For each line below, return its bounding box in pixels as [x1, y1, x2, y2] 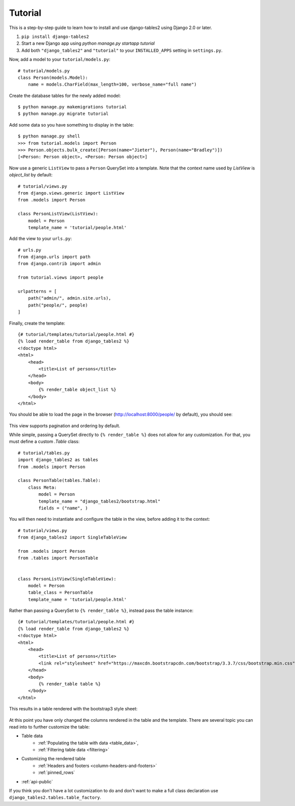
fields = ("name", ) [38, 505, 88, 511]
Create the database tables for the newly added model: [9, 93, 121, 99]
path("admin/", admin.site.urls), [28, 296, 112, 301]
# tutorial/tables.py [18, 450, 70, 456]
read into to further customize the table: [9, 724, 90, 730]
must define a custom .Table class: [9, 438, 80, 444]
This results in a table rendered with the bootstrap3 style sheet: [9, 706, 138, 712]
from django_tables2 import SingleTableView [18, 535, 127, 540]
